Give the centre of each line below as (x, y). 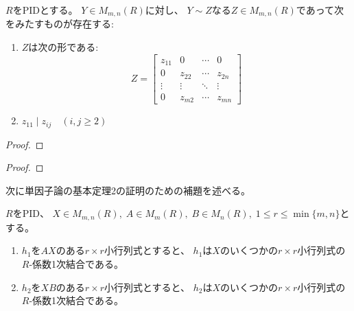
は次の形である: (63, 47)
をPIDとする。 (45, 10)
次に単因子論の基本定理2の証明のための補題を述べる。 (128, 190)
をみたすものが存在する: (60, 24)
